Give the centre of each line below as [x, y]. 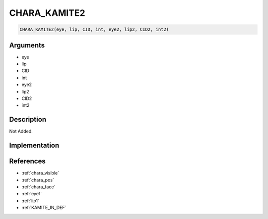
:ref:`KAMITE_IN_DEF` [44, 208]
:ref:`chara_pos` [38, 180]
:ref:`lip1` [31, 201]
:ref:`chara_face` [38, 187]
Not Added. [21, 131]
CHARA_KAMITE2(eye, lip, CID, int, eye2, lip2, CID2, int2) [94, 29]
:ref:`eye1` [32, 194]
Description [28, 119]
